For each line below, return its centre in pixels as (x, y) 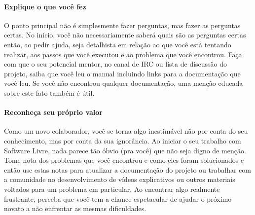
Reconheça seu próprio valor (53, 112)
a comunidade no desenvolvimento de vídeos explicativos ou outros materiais (120, 179)
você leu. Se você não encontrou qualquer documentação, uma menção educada (124, 83)
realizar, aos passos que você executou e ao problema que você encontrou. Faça (123, 54)
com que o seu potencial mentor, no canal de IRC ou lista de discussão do (116, 64)
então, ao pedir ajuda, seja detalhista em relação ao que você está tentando (118, 44)
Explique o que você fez (45, 6)
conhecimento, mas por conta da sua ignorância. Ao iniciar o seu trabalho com (123, 140)
